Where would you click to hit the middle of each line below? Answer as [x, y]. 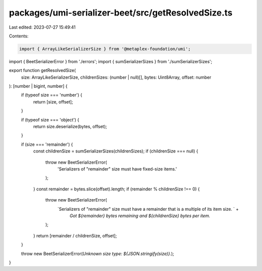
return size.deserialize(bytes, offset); [70, 127]
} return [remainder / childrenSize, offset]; [75, 236]
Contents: [19, 36]
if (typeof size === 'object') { [50, 119]
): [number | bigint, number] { [38, 86]
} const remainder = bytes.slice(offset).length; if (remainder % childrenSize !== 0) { [116, 189]
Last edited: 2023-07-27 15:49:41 [42, 27]
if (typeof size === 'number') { [52, 95]
